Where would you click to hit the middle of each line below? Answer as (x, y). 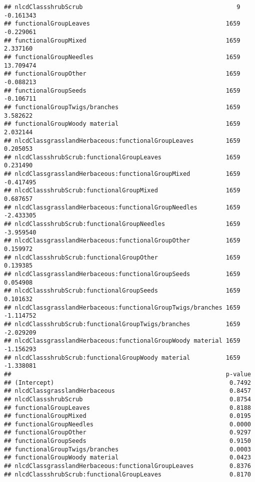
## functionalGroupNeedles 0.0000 (127, 424)
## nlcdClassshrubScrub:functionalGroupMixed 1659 (122, 191)
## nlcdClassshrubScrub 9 (122, 7)
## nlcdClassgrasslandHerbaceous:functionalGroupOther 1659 (122, 241)
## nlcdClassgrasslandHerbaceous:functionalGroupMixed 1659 (122, 174)
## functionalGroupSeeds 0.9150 (127, 441)
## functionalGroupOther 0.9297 (127, 433)
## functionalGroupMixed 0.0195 (127, 416)
